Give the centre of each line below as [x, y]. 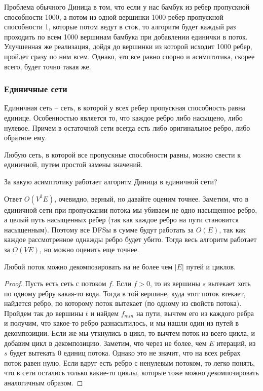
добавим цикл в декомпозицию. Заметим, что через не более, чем [105, 343]
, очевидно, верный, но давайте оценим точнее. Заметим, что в [152, 198]
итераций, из [236, 343]
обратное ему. [26, 138]
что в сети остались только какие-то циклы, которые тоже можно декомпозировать [131, 373]
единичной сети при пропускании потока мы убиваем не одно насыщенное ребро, [131, 209]
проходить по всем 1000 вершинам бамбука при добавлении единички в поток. [126, 36]
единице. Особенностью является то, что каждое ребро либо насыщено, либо [123, 117]
